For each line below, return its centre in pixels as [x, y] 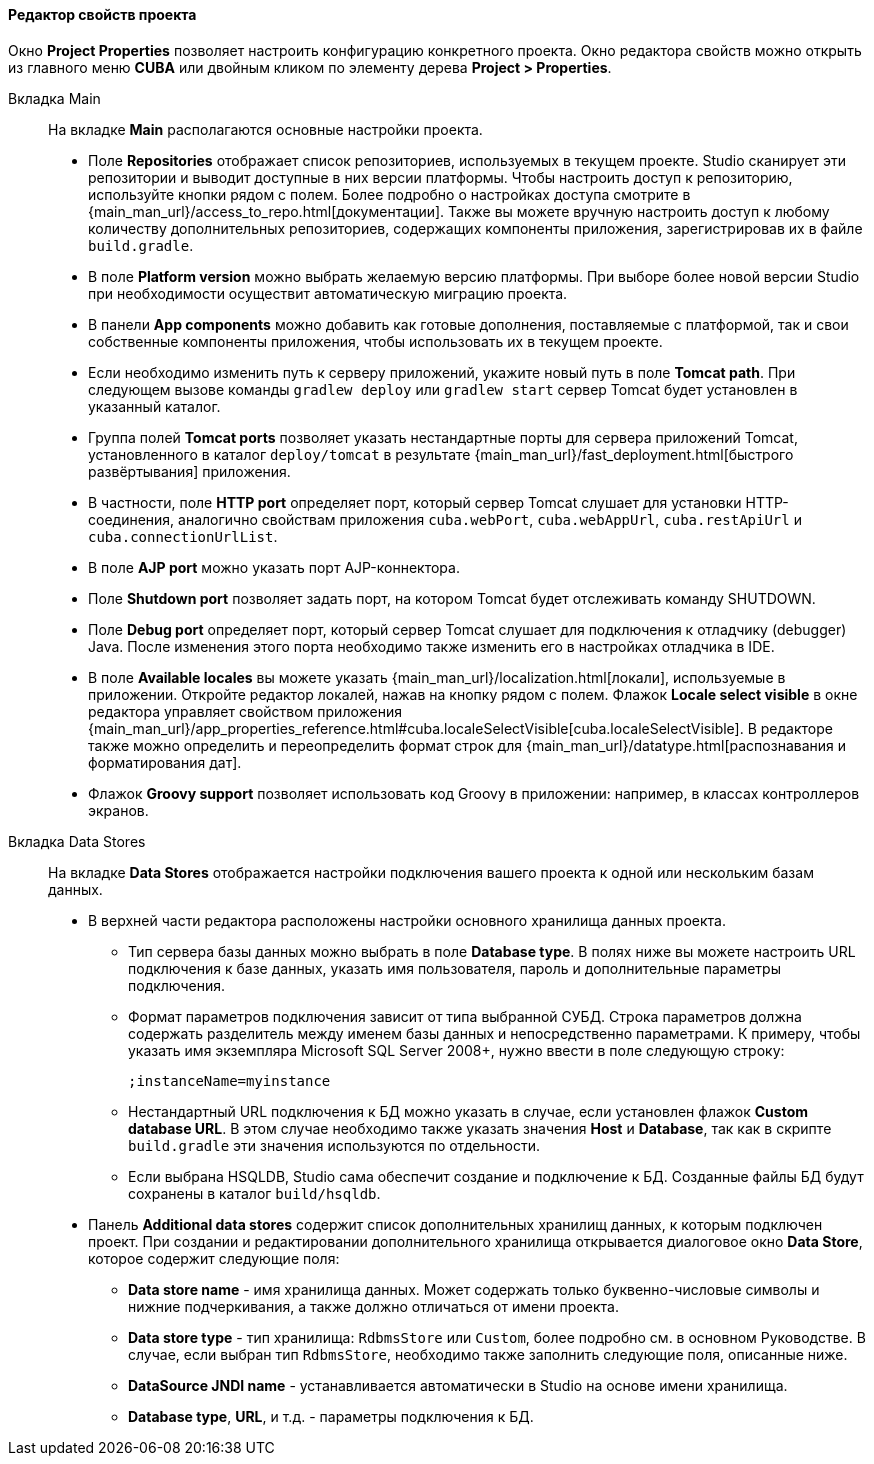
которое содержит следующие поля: [214, 1258]
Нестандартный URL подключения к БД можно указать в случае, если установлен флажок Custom [468, 1111]
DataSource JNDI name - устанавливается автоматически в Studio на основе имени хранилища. [458, 1385]
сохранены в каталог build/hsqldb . [254, 1193]
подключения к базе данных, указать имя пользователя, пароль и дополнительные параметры [454, 968]
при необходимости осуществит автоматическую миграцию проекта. [328, 293]
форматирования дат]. [165, 762]
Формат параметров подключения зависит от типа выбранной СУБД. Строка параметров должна [465, 1016]
